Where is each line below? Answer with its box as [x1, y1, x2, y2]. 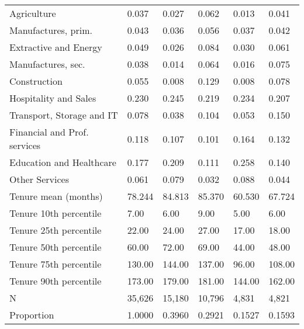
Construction [9, 74, 63, 88]
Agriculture [9, 6, 56, 20]
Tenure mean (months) [9, 189, 103, 203]
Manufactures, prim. [9, 23, 92, 37]
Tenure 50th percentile [9, 240, 102, 254]
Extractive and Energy [9, 40, 102, 54]
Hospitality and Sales [9, 91, 96, 105]
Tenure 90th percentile [9, 274, 102, 288]
